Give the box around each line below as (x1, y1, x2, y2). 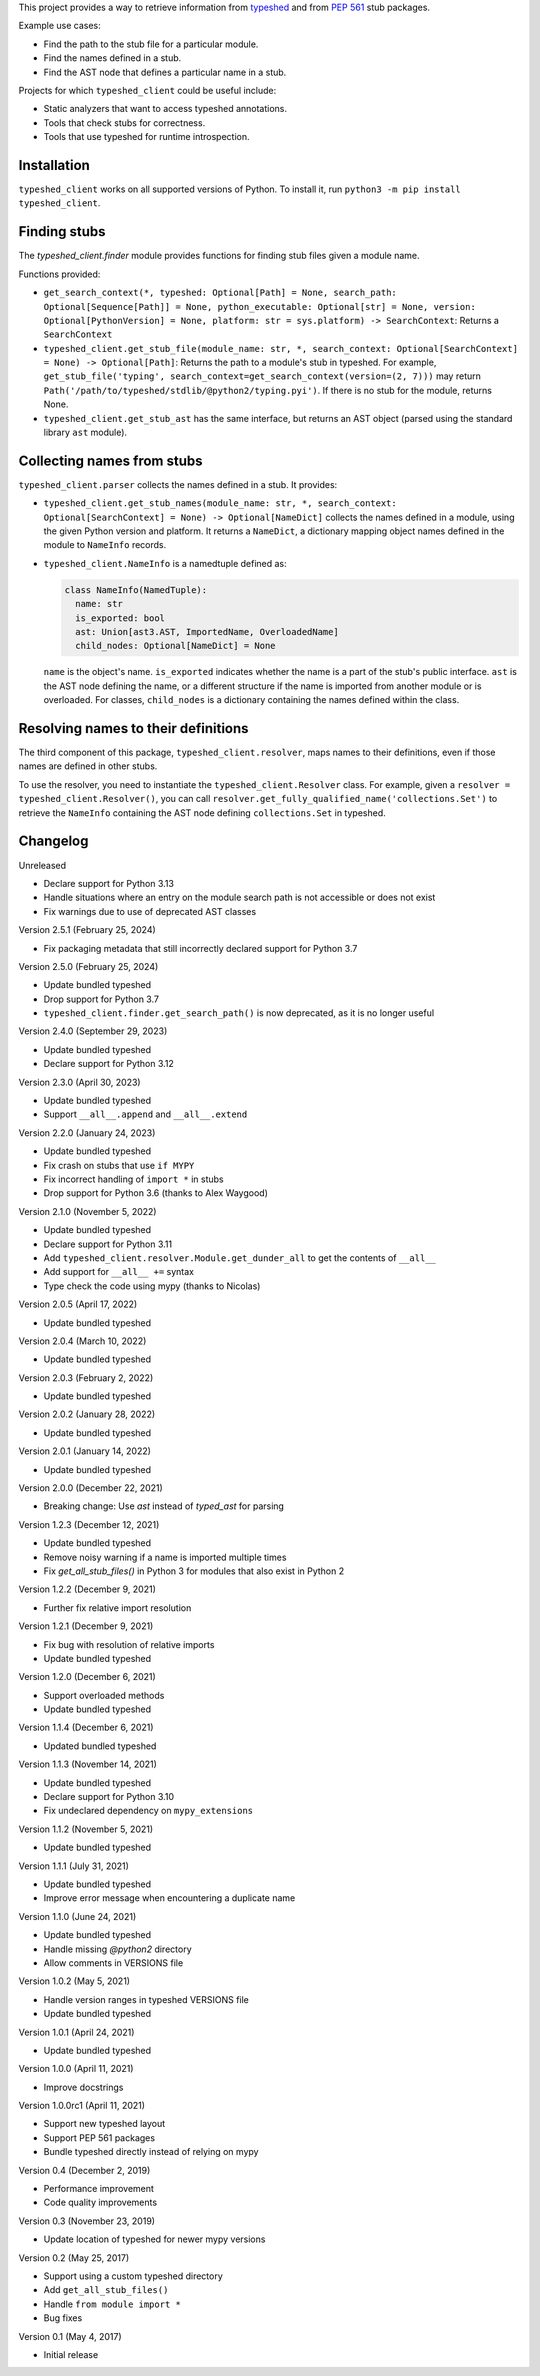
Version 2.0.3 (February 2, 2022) (18, 1371, 154, 1384)
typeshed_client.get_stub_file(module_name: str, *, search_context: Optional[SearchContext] (43, 343, 519, 354)
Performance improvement (43, 2183, 155, 2195)
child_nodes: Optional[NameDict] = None (75, 640, 276, 652)
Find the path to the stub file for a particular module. (43, 38, 259, 50)
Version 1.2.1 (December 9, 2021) (18, 1620, 154, 1632)
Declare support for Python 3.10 (43, 1791, 175, 1803)
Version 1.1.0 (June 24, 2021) (18, 1910, 137, 1922)
